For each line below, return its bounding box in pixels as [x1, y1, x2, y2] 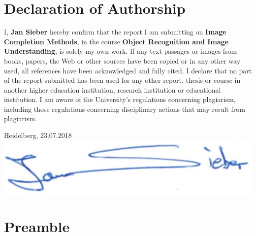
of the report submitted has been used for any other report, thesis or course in [4, 75, 241, 85]
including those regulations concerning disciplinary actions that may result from [4, 103, 245, 114]
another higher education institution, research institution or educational [4, 84, 221, 95]
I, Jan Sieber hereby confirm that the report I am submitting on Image [4, 27, 226, 37]
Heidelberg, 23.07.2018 [4, 130, 72, 140]
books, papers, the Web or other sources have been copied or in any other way [4, 55, 241, 66]
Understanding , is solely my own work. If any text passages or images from [4, 46, 237, 56]
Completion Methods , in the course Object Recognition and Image [4, 36, 229, 46]
